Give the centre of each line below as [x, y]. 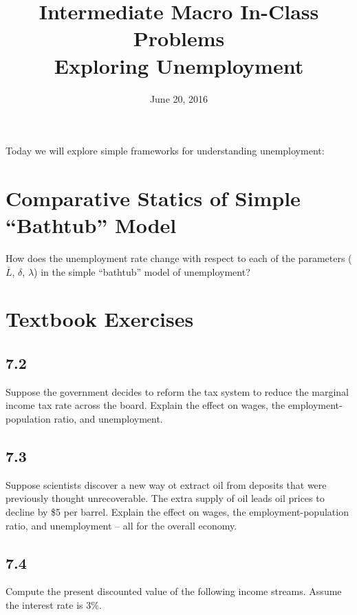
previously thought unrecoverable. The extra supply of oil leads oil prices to [165, 498]
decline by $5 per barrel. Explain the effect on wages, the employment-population [177, 511]
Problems [179, 38]
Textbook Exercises [100, 319]
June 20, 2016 [179, 98]
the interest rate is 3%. [54, 604]
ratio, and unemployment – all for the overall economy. [121, 525]
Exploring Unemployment [179, 65]
